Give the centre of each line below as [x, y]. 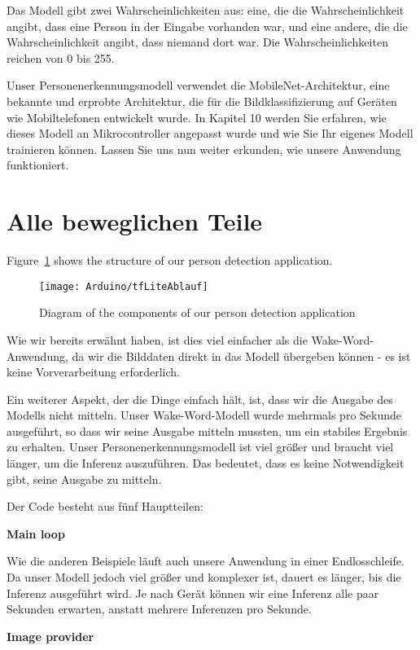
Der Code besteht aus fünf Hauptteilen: [105, 506]
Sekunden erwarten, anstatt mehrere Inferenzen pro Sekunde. [159, 609]
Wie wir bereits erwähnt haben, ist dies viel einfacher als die [157, 339]
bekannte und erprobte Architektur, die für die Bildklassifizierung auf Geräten [202, 101]
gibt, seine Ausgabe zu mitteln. [84, 479]
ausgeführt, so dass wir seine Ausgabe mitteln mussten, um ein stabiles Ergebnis [207, 430]
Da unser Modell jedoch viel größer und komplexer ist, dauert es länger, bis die [204, 577]
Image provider [50, 636]
